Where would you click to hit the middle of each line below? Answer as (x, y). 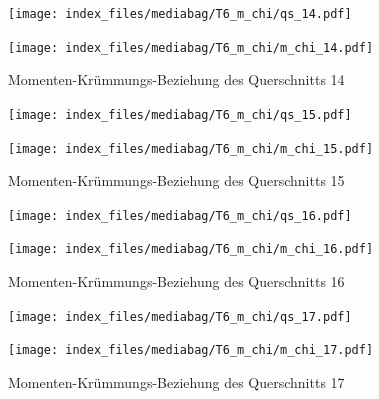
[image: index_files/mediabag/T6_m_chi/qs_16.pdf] (180, 215)
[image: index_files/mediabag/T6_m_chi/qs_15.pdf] (180, 114)
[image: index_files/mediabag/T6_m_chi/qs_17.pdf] (180, 316)
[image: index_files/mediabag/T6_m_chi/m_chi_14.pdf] (191, 47)
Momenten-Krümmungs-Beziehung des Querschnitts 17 (176, 382)
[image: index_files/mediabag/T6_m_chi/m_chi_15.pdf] (191, 148)
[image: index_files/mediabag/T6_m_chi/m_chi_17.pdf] (191, 350)
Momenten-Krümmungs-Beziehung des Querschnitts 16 (176, 281)
